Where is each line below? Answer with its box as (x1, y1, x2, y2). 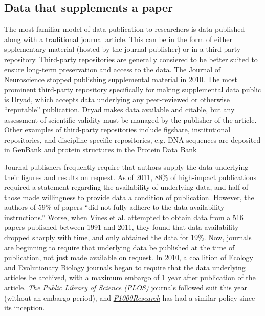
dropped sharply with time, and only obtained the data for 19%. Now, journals (4, 232, 252, 243)
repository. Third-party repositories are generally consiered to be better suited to (4, 53, 258, 64)
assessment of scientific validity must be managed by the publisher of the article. (4, 114, 257, 125)
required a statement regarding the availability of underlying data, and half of (4, 182, 249, 192)
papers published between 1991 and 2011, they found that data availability (4, 222, 239, 232)
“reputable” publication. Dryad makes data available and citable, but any (4, 104, 235, 114)
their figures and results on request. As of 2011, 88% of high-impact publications (4, 171, 256, 182)
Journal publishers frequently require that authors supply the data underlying (4, 161, 249, 172)
